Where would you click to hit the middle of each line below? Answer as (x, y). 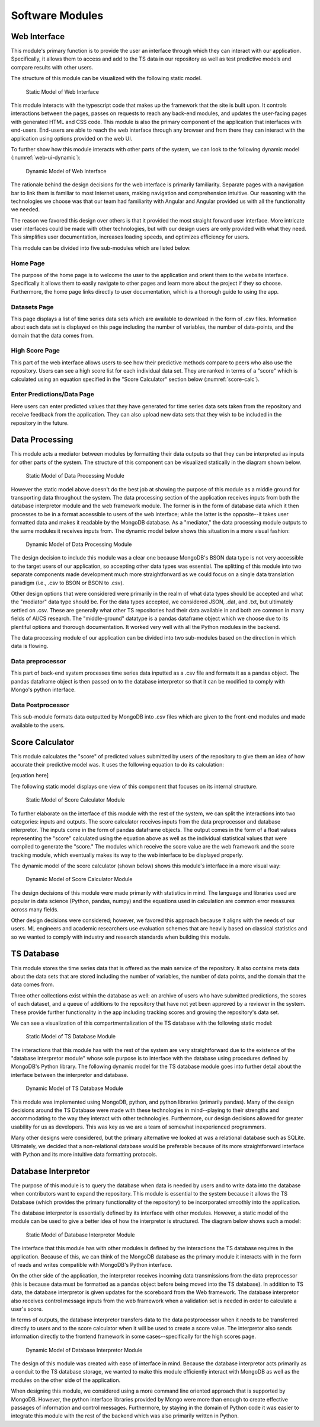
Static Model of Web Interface (62, 91)
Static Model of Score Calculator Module (76, 800)
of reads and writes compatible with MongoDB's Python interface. (92, 1265)
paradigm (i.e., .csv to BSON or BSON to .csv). (68, 583)
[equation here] (30, 776)
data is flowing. (30, 646)
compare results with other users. (52, 67)
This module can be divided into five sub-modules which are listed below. (101, 248)
